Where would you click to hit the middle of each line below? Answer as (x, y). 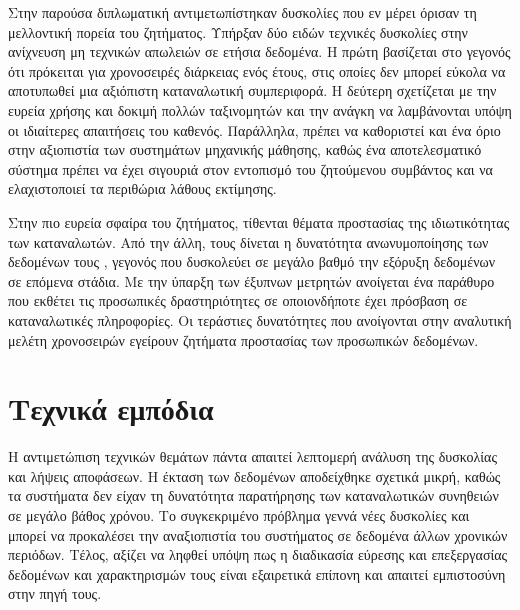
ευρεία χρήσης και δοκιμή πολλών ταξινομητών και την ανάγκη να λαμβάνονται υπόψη (260, 109)
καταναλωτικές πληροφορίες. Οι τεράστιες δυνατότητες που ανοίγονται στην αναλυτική (260, 319)
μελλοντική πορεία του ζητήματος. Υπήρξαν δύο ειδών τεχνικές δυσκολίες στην (238, 31)
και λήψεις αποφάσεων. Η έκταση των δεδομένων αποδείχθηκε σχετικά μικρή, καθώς (254, 475)
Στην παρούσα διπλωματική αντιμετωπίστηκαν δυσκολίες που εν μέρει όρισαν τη (242, 12)
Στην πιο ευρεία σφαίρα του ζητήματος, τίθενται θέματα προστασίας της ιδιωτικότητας (259, 221)
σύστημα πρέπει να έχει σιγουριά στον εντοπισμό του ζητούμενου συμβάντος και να (250, 168)
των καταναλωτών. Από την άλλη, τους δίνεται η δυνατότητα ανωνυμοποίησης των (248, 241)
